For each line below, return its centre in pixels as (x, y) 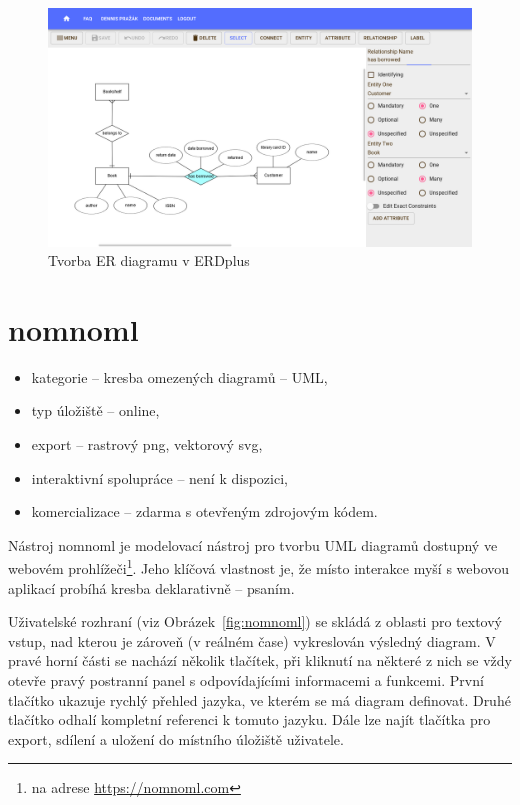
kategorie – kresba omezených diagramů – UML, (179, 376)
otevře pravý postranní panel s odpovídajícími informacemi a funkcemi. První (246, 680)
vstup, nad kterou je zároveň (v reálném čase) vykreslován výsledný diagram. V (252, 640)
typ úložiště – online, (95, 410)
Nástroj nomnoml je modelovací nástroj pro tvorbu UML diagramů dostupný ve (253, 544)
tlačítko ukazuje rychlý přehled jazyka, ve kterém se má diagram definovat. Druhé (259, 699)
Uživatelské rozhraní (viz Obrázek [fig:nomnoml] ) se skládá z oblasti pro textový (255, 621)
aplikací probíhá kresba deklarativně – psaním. (151, 587)
